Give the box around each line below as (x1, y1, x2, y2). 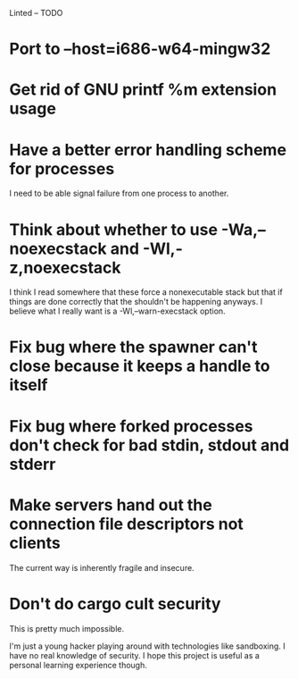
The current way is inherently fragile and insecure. (9, 562, 195, 573)
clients (9, 532, 61, 553)
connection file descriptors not (9, 514, 244, 534)
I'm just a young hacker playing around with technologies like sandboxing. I (9, 641, 286, 651)
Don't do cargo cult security (9, 593, 221, 614)
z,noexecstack (9, 257, 121, 278)
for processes (9, 158, 115, 179)
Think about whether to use (9, 219, 219, 239)
